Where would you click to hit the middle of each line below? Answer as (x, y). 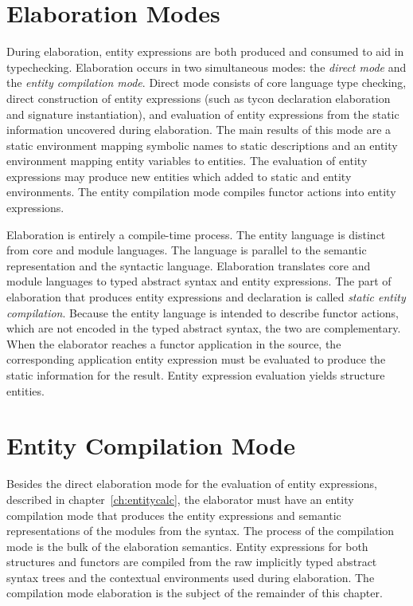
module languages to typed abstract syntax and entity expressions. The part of (199, 281)
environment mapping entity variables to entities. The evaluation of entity (187, 161)
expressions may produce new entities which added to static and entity (179, 176)
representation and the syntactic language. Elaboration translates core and (189, 265)
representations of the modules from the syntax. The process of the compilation (201, 531)
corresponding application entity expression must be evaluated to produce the (196, 359)
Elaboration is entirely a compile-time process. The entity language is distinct (196, 234)
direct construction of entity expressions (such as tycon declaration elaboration (199, 98)
